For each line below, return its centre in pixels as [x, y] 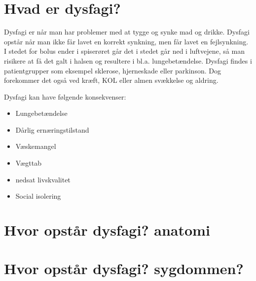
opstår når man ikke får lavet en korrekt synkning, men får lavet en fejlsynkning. [126, 41]
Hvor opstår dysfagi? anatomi [107, 230]
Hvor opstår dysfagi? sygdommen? [124, 268]
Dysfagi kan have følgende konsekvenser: [65, 96]
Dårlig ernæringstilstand [52, 129]
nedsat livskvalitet [43, 179]
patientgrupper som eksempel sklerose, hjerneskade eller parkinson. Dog [112, 70]
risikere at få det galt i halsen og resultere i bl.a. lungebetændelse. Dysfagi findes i [128, 60]
